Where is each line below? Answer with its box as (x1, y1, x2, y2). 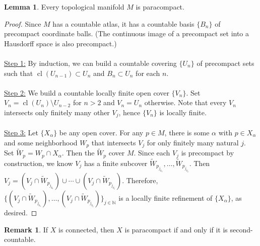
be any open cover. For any (59, 127, 144, 137)
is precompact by (181, 147, 234, 158)
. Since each (134, 147, 170, 158)
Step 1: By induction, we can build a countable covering (4, 57, 177, 68)
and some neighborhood (4, 137, 78, 147)
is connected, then (58, 224, 114, 234)
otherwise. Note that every (144, 97, 227, 108)
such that (4, 67, 33, 78)
